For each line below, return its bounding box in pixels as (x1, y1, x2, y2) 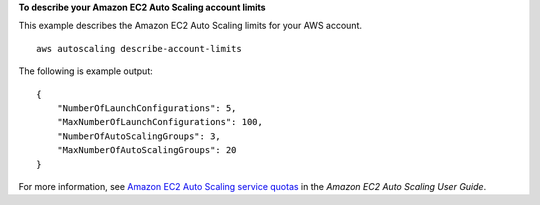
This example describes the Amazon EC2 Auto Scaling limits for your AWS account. (18, 20, 363, 32)
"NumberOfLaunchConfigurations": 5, (56, 102, 237, 114)
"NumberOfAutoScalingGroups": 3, (56, 130, 222, 142)
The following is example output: (18, 65, 154, 77)
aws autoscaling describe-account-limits (36, 43, 242, 54)
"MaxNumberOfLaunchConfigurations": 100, (56, 116, 264, 128)
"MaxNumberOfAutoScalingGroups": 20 (56, 145, 237, 156)
